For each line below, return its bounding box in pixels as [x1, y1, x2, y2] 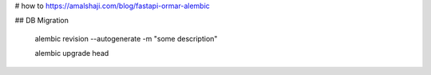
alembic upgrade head [34, 49, 109, 58]
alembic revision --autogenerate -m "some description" [34, 34, 218, 43]
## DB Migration [14, 16, 69, 26]
